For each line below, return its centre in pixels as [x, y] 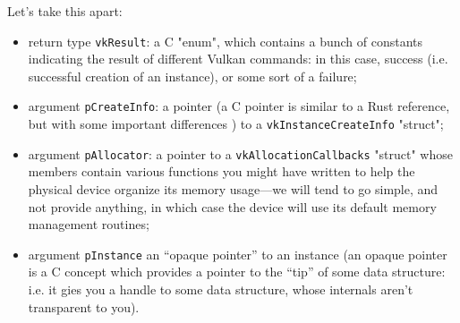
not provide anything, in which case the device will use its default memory [232, 206]
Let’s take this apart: [65, 11]
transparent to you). [84, 306]
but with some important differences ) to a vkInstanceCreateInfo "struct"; [236, 124]
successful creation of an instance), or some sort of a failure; [192, 76]
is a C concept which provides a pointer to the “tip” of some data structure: [237, 272]
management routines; [89, 224]
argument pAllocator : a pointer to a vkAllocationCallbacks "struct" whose [240, 153]
